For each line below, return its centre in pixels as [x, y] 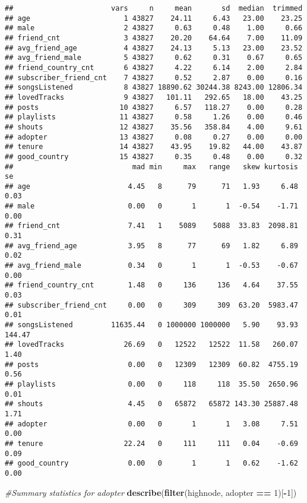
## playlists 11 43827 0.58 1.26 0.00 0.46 [154, 117]
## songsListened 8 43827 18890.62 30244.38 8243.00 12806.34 [154, 88]
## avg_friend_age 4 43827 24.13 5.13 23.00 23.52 [154, 48]
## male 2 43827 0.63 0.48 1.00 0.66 [154, 28]
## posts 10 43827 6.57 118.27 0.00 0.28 [154, 107]
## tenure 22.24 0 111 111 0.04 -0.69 [151, 443]
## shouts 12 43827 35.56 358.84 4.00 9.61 [154, 127]
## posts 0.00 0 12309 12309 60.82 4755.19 [151, 364]
